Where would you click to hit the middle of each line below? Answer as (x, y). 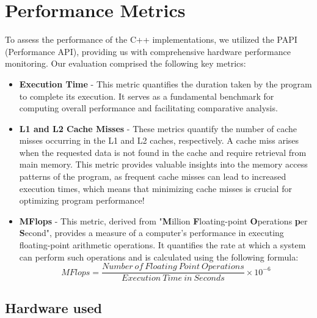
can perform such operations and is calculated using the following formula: (159, 257)
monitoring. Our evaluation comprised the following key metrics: (126, 63)
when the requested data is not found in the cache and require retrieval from (163, 152)
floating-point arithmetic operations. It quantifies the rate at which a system (162, 245)
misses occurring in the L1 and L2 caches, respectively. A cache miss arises (159, 140)
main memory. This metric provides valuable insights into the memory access (163, 164)
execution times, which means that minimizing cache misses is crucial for (155, 188)
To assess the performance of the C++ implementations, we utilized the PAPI (151, 39)
